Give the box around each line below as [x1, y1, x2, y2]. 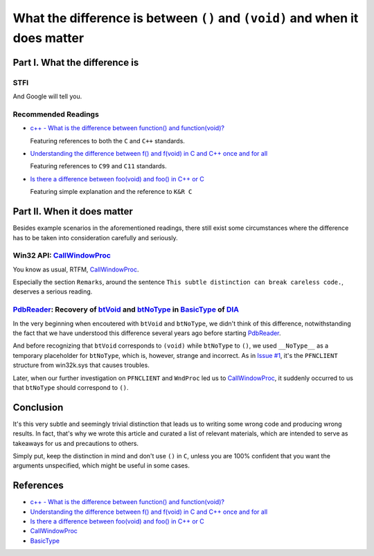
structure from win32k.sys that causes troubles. [12, 361, 150, 370]
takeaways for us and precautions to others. [12, 439, 139, 447]
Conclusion [12, 402, 64, 413]
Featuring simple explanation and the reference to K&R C [30, 188, 193, 196]
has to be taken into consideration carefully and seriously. [12, 233, 178, 242]
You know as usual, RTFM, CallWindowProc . [12, 265, 139, 273]
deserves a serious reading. [12, 287, 93, 296]
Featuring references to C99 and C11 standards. [30, 162, 167, 170]
